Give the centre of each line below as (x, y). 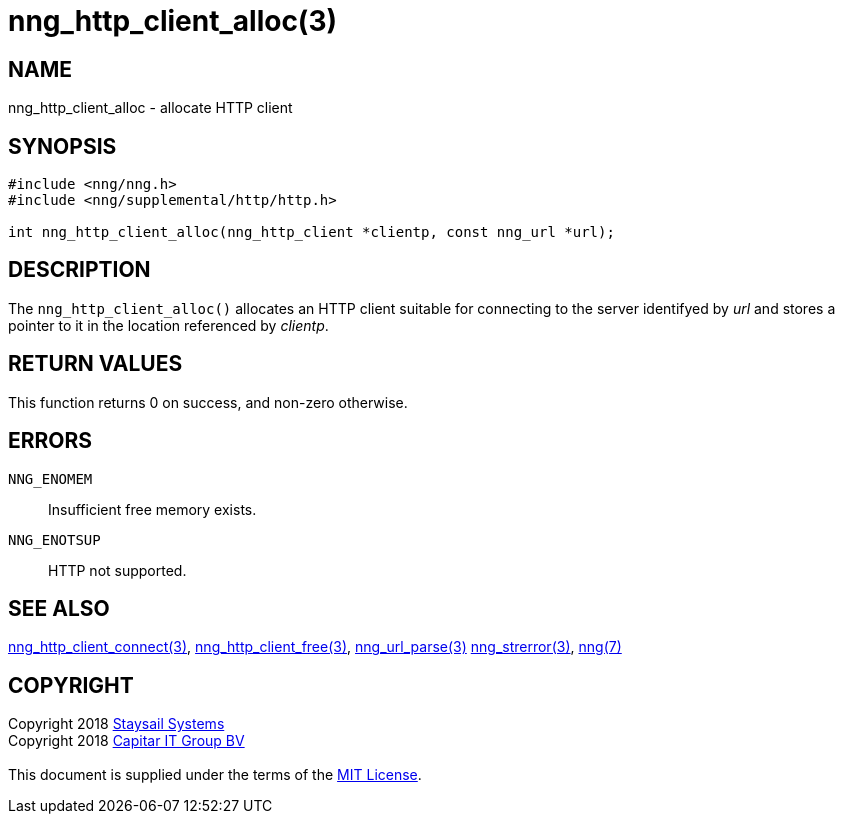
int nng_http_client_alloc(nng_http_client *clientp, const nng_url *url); (311, 232)
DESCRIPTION (79, 270)
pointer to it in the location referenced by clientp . (168, 325)
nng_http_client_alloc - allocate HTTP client (150, 108)
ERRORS (50, 441)
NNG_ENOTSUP (54, 539)
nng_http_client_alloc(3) (173, 21)
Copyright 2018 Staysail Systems (116, 724)
